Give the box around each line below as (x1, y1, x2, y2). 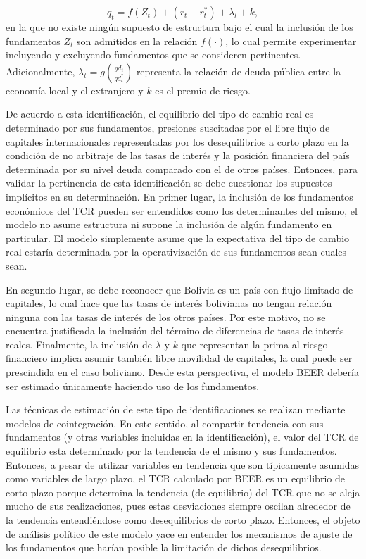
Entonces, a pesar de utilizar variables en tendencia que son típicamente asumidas (6, 457, 360, 472)
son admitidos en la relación (77, 33, 198, 48)
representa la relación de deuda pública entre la (136, 63, 341, 78)
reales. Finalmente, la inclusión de (6, 337, 153, 351)
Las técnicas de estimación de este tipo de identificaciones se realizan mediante (6, 402, 346, 417)
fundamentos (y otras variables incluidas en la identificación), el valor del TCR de (6, 429, 359, 444)
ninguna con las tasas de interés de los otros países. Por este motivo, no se (6, 309, 326, 324)
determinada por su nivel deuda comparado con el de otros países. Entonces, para (6, 161, 358, 176)
